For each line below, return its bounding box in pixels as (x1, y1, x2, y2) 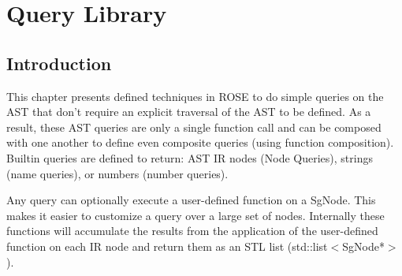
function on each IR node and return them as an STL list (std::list (6, 237, 328, 254)
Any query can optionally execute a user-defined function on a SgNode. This (6, 192, 376, 208)
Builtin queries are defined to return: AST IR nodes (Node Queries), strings (6, 149, 373, 166)
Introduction (6, 50, 112, 75)
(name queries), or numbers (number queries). (6, 165, 229, 181)
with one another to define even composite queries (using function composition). (6, 134, 394, 151)
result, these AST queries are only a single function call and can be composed (6, 118, 382, 135)
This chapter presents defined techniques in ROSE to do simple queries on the (6, 88, 384, 104)
